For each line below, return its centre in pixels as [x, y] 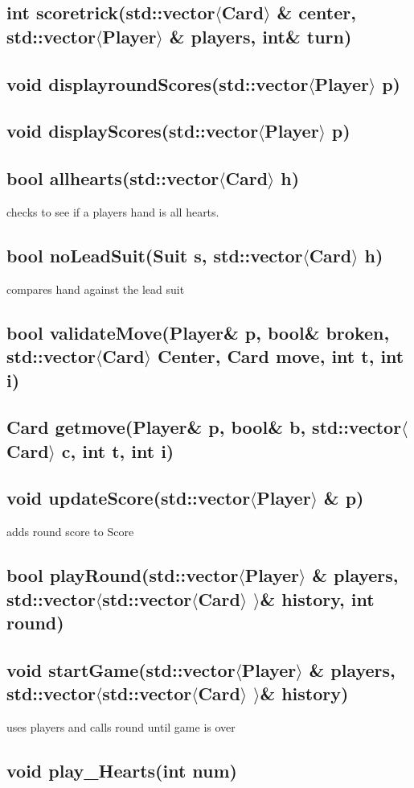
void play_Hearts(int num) [122, 770]
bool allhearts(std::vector [113, 178]
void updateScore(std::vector [129, 498]
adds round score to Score [70, 532]
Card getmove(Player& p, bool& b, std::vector [204, 427]
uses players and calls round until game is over [121, 727]
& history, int [317, 598]
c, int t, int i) [118, 450]
